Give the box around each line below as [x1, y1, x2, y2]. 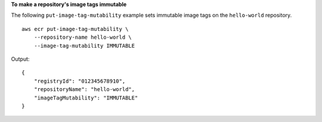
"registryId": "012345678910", [33, 77, 126, 85]
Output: [11, 55, 30, 62]
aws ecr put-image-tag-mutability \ [21, 26, 129, 32]
